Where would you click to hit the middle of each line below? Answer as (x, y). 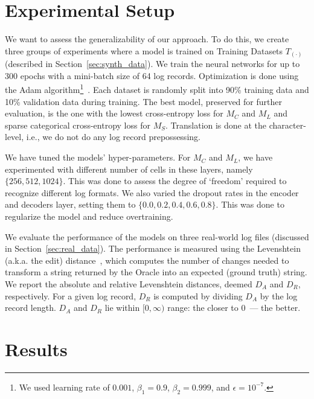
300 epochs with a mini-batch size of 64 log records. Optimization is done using (152, 75)
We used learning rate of (64, 387)
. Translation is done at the (216, 125)
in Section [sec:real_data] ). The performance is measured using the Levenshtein (153, 248)
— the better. (275, 308)
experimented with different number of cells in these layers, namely (129, 169)
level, (14, 137)
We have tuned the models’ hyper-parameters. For (98, 157)
